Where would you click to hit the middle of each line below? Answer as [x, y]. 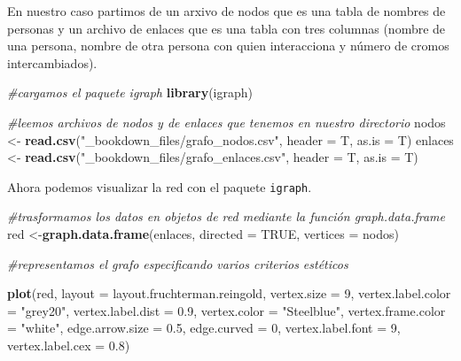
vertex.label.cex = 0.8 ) [69, 345]
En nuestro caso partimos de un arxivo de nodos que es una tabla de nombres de [227, 11]
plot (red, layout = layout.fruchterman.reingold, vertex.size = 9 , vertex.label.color [229, 293]
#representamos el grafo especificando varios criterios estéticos [178, 263]
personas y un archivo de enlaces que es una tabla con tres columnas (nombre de [227, 28]
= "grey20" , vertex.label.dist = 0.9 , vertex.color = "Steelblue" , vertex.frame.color [227, 310]
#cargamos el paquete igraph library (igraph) [130, 92]
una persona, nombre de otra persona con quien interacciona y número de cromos [228, 46]
